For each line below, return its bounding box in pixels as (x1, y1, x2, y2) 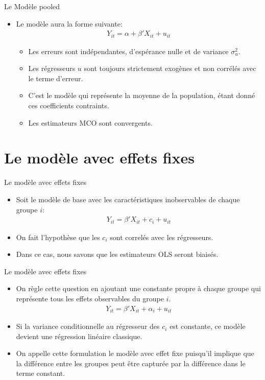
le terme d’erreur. (28, 73, 83, 83)
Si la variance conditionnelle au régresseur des (16, 321, 160, 331)
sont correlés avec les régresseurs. (110, 231, 213, 242)
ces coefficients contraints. (28, 100, 109, 111)
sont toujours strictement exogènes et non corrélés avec (84, 63, 256, 74)
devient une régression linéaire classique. (16, 330, 142, 341)
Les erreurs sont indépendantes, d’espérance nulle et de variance (28, 45, 229, 56)
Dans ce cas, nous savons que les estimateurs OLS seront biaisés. (16, 249, 219, 259)
